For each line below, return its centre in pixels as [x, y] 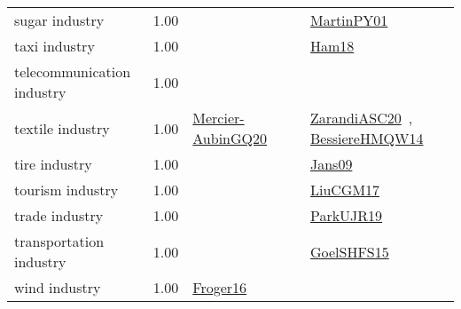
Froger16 [220, 287]
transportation [59, 241]
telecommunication [73, 71]
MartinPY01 [349, 20]
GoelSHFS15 [349, 251]
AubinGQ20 [230, 138]
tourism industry [66, 190]
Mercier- [219, 118]
